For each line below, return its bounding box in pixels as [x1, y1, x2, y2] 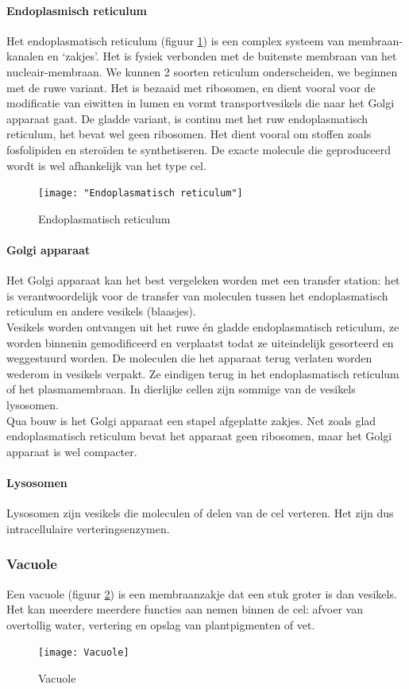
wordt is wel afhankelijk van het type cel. [6, 157, 206, 173]
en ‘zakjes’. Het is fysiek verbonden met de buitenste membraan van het [47, 48, 397, 64]
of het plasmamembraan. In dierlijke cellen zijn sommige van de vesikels [6, 381, 356, 397]
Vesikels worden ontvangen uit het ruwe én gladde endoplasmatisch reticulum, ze [6, 318, 399, 335]
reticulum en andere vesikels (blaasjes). [6, 303, 196, 319]
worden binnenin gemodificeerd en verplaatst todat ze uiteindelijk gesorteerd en [6, 334, 394, 350]
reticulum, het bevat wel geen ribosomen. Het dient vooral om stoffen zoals [6, 126, 372, 142]
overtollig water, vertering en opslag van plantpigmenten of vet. [6, 616, 315, 633]
